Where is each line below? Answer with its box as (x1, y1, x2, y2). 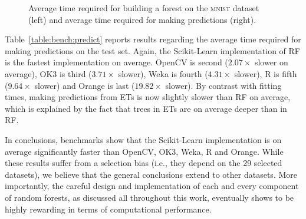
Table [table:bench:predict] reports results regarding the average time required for (5, 33, 301, 45)
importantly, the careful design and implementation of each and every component (5, 180, 299, 192)
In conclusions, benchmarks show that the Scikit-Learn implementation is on (5, 133, 282, 145)
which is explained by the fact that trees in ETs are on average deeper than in (5, 102, 287, 114)
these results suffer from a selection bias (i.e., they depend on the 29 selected (5, 157, 282, 169)
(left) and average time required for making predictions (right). (28, 13, 256, 25)
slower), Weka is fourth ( (118, 67, 208, 79)
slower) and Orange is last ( (34, 79, 135, 91)
